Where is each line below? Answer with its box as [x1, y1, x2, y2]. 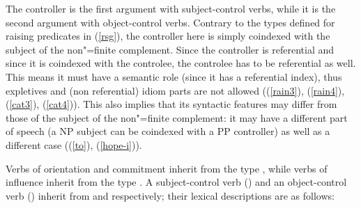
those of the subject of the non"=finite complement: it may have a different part [6, 110, 348, 125]
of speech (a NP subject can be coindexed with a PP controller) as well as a [6, 124, 330, 138]
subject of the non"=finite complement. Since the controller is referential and [6, 42, 335, 56]
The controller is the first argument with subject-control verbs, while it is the [6, 1, 336, 15]
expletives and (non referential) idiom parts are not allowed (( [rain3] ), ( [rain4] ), [6, 83, 345, 97]
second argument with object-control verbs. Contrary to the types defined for [6, 15, 335, 29]
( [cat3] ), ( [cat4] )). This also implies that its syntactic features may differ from [6, 97, 337, 111]
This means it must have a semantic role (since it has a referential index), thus [6, 69, 342, 83]
